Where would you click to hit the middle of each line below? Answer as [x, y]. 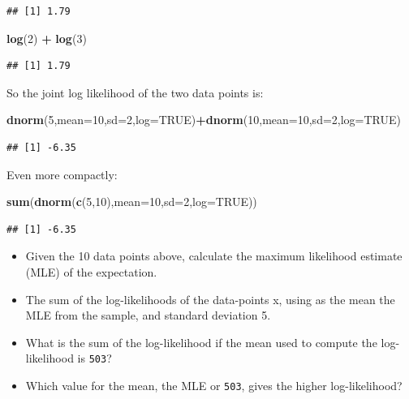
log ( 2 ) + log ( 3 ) [47, 38]
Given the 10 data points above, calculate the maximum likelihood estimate [214, 256]
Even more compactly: [62, 174]
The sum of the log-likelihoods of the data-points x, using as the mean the [210, 299]
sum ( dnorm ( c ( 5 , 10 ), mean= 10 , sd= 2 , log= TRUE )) [132, 202]
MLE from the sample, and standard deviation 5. [148, 315]
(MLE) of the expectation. [91, 271]
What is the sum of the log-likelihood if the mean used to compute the [201, 342]
